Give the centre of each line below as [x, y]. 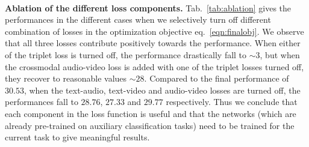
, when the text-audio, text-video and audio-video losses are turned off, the [162, 90]
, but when [280, 54]
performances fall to [42, 102]
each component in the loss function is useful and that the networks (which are [151, 113]
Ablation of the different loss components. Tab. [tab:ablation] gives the [148, 7]
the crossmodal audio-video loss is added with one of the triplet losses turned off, [154, 66]
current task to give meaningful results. [77, 137]
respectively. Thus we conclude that [232, 102]
